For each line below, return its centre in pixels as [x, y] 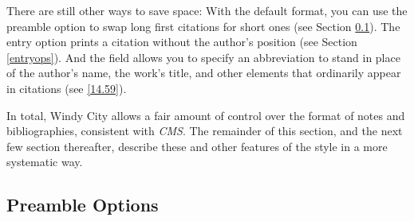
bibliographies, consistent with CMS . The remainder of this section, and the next [205, 131]
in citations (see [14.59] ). [67, 88]
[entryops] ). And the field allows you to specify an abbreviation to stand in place [203, 57]
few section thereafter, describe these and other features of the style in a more [197, 146]
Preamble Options [83, 205]
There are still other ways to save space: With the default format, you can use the [207, 10]
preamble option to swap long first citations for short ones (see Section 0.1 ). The [203, 26]
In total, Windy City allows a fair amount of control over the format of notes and [206, 115]
